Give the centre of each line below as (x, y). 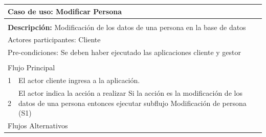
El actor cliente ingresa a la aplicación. (79, 80)
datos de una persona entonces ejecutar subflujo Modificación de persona (132, 103)
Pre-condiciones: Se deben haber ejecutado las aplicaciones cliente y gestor (124, 52)
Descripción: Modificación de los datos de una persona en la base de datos (127, 27)
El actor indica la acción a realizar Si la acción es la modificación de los (130, 93)
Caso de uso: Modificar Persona (65, 11)
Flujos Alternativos (38, 126)
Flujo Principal (31, 67)
